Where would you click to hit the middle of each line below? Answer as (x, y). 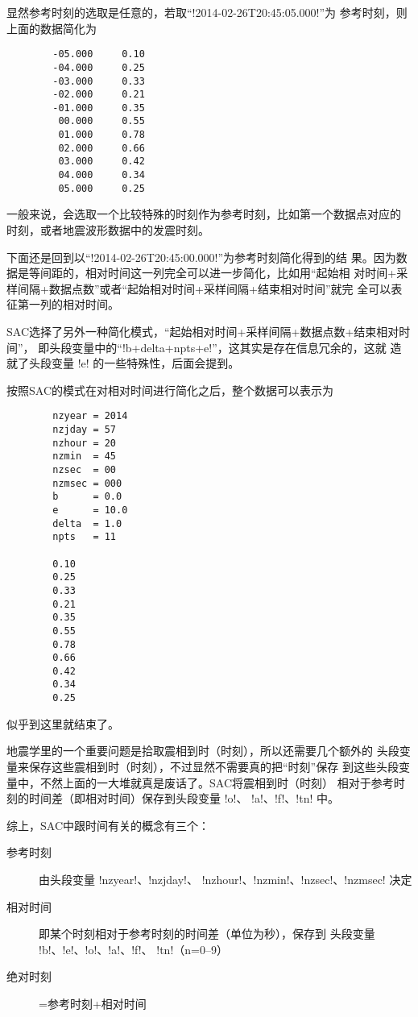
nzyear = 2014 (90, 416)
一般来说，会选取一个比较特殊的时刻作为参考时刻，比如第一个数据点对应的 (204, 214)
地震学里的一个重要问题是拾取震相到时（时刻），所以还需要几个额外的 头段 (203, 751)
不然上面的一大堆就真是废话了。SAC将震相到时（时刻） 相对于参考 (217, 782)
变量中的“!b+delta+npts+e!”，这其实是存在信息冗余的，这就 (229, 347)
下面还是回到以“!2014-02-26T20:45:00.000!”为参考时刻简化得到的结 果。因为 (201, 257)
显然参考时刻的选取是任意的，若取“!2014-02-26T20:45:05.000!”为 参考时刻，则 (207, 12)
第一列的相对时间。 (68, 304)
